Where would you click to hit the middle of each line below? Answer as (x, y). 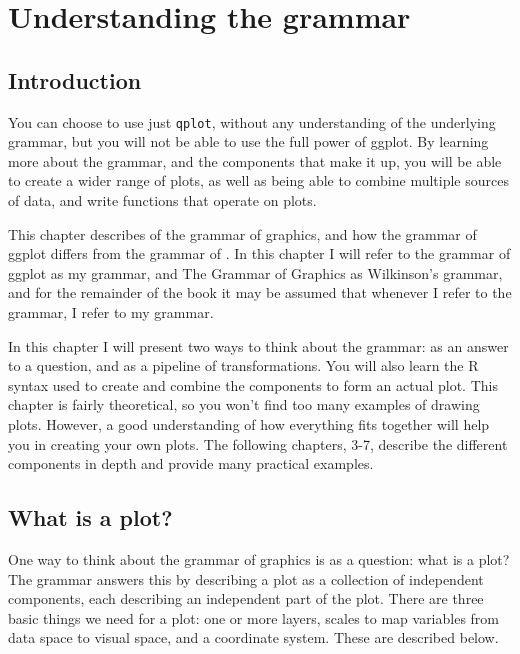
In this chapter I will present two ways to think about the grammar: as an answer (258, 345)
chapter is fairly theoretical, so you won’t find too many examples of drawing (244, 404)
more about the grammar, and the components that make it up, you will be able (255, 160)
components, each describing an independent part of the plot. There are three (246, 598)
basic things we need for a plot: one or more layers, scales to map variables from (254, 617)
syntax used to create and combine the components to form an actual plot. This (253, 384)
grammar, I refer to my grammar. (111, 311)
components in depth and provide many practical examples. (191, 463)
